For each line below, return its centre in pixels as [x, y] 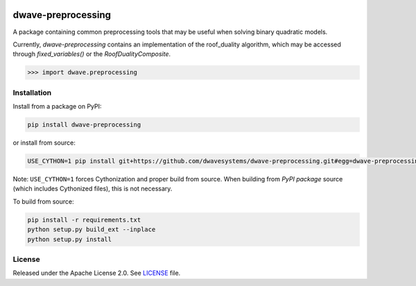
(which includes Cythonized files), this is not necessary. [93, 189]
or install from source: [44, 143]
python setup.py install [70, 239]
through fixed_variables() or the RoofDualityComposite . [92, 54]
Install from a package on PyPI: [57, 107]
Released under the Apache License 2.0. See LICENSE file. [97, 273]
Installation [32, 92]
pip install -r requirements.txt [84, 220]
